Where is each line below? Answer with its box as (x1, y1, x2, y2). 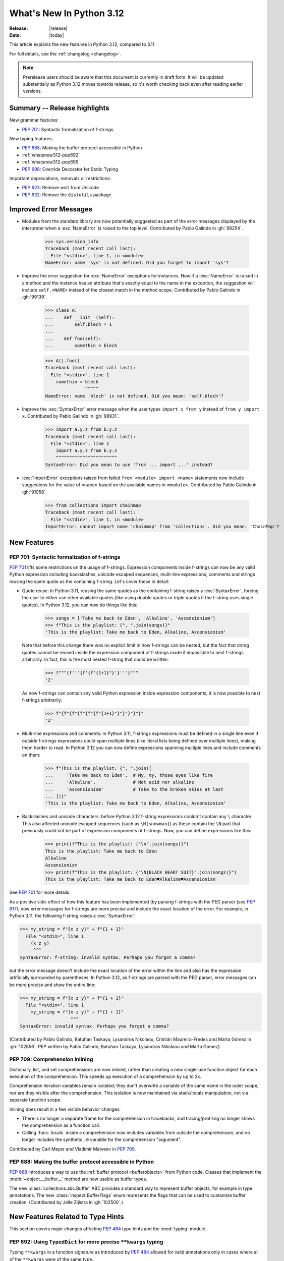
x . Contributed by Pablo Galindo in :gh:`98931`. (22, 413, 120, 419)
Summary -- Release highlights (9, 104, 109, 112)
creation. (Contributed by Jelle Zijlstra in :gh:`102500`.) (9, 1199, 124, 1206)
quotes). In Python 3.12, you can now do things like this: (22, 602, 138, 608)
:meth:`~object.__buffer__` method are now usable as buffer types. (9, 1176, 147, 1182)
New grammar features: (9, 117, 59, 123)
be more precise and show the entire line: (9, 982, 96, 988)
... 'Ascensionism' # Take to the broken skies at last (45, 786, 224, 792)
